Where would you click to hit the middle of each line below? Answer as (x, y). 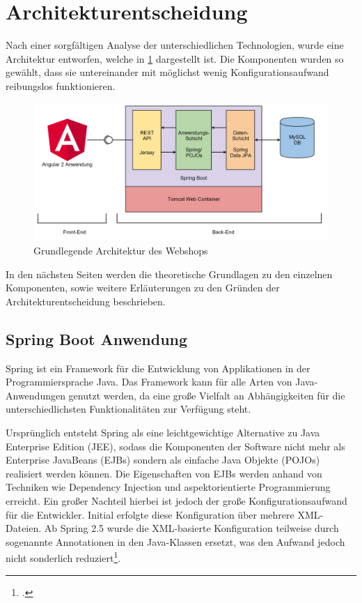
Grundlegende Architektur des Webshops (121, 251)
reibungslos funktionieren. (61, 85)
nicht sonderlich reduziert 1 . (63, 557)
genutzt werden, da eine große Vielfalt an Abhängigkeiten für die (207, 395)
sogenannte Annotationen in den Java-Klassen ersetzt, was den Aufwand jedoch (175, 541)
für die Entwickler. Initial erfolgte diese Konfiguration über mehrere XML (163, 514)
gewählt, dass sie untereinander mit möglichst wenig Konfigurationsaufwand (167, 72)
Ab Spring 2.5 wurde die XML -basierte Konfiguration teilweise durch (191, 528)
